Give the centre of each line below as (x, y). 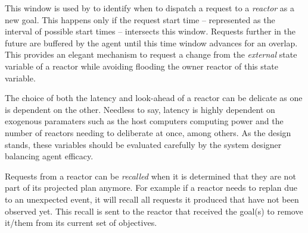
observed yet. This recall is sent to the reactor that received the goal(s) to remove (154, 211)
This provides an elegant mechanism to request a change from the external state (151, 54)
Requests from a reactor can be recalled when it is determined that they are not (150, 176)
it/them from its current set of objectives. (81, 223)
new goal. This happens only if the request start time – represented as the (140, 19)
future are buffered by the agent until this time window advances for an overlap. (151, 42)
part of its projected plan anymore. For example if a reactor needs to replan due (151, 188)
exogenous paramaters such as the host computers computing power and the (144, 121)
